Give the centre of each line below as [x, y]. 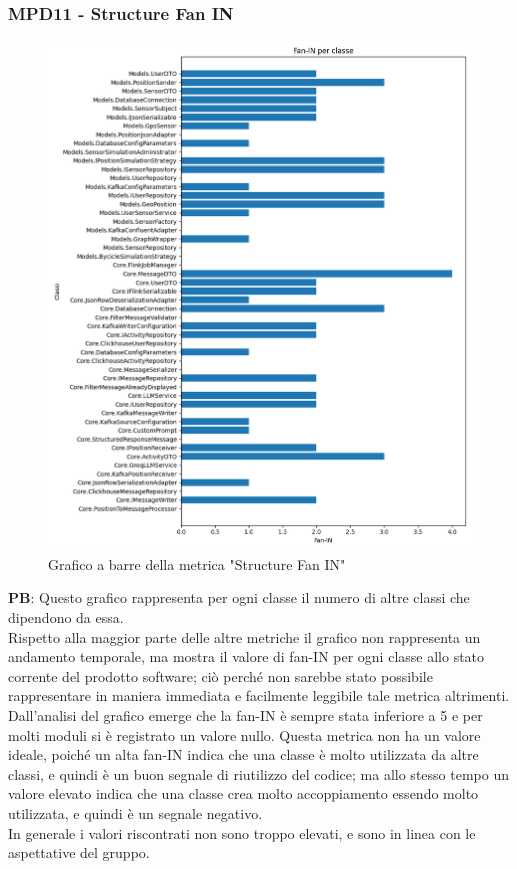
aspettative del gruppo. [79, 852]
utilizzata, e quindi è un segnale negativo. [135, 812]
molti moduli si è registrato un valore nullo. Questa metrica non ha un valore [244, 734]
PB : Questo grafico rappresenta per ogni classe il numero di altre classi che [239, 597]
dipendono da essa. [66, 616]
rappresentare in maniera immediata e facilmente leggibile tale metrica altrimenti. [259, 695]
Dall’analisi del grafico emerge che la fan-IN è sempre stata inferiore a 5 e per [245, 714]
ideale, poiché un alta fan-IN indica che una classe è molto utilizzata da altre [243, 754]
